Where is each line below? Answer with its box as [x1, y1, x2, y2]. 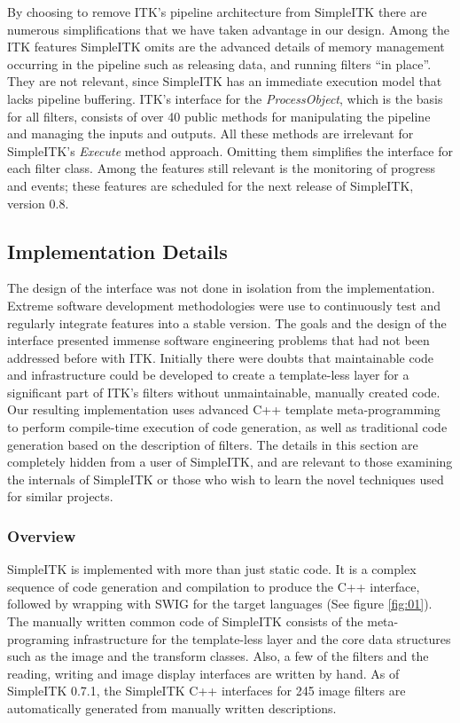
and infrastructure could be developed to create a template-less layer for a [7, 365, 409, 384]
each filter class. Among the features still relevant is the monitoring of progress [7, 159, 435, 177]
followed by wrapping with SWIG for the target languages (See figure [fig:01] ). [7, 594, 433, 613]
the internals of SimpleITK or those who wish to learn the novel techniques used [7, 469, 444, 488]
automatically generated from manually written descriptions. [7, 699, 337, 718]
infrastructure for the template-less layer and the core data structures [73, 629, 451, 648]
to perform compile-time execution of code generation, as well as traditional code [7, 418, 448, 436]
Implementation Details [7, 237, 228, 264]
